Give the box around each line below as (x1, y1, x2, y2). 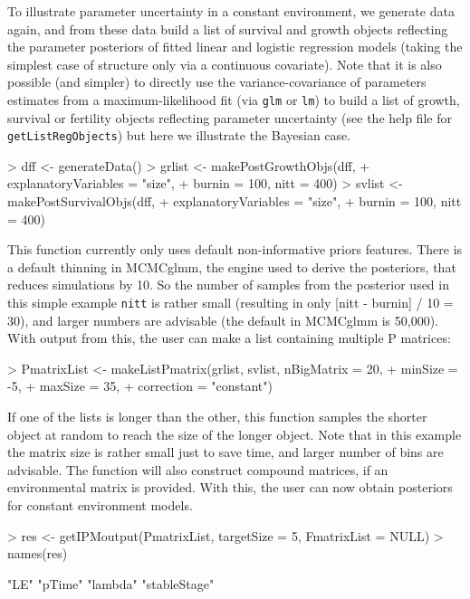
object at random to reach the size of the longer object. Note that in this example (7, 424, 462, 443)
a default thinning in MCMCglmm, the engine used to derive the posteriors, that (7, 257, 456, 276)
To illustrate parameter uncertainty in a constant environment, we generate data (7, 2, 455, 20)
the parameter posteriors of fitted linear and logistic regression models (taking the (7, 37, 463, 56)
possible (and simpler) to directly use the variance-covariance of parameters (7, 72, 427, 91)
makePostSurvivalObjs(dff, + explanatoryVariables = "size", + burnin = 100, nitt (7, 192, 462, 211)
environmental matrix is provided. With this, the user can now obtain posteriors (7, 478, 453, 497)
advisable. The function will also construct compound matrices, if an (7, 460, 388, 479)
